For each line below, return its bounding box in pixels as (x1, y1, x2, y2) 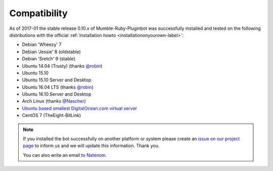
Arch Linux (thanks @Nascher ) (22, 98, 86, 104)
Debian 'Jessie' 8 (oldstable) (22, 49, 81, 55)
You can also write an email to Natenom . (23, 152, 107, 158)
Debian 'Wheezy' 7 (22, 41, 62, 48)
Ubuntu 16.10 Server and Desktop (22, 91, 92, 97)
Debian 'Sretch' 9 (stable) (22, 56, 76, 62)
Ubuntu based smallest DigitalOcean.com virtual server (22, 105, 138, 111)
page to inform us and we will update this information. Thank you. (23, 143, 160, 149)
